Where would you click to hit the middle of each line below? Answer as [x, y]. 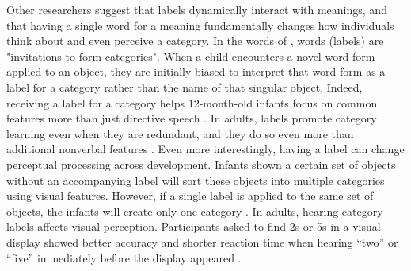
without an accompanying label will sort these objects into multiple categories [196, 180]
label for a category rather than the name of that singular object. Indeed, [185, 87]
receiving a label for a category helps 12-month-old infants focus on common [192, 102]
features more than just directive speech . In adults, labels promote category [192, 118]
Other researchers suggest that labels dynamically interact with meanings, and [197, 9]
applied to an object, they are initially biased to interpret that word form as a [196, 72]
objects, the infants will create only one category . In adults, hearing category [195, 211]
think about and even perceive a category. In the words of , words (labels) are [195, 41]
